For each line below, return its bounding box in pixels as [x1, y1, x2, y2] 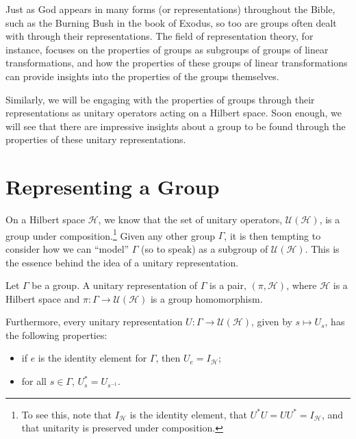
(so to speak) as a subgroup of [141, 241, 268, 255]
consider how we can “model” [5, 241, 129, 255]
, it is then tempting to [224, 228, 321, 242]
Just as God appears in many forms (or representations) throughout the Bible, [5, 2, 335, 16]
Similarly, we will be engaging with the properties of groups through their [5, 92, 315, 106]
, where [286, 278, 317, 292]
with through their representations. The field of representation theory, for [5, 29, 314, 43]
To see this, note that [21, 407, 112, 421]
